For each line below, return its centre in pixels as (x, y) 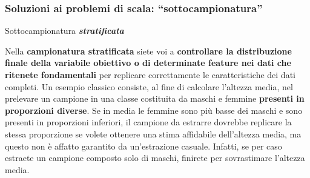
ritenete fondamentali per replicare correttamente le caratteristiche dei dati (150, 74)
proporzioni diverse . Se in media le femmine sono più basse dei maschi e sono (154, 110)
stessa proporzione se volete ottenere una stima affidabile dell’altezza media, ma (153, 133)
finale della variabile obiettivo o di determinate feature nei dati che (148, 63)
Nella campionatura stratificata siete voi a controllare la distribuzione (148, 51)
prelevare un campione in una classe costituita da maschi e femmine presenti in (155, 98)
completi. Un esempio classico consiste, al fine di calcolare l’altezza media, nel (149, 86)
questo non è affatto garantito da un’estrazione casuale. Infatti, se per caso (143, 146)
